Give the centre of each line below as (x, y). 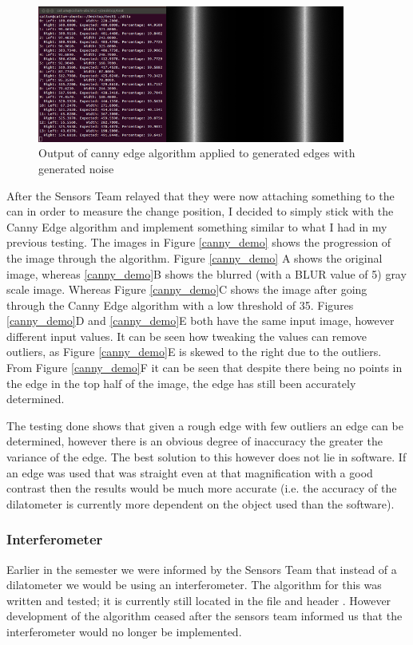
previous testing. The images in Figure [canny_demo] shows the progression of (199, 242)
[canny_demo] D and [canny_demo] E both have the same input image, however (201, 321)
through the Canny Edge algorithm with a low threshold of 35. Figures (180, 305)
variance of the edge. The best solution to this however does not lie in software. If (206, 457)
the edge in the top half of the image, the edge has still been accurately (181, 383)
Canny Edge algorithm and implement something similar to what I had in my (197, 226)
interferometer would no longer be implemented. (124, 632)
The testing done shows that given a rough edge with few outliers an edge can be (205, 425)
